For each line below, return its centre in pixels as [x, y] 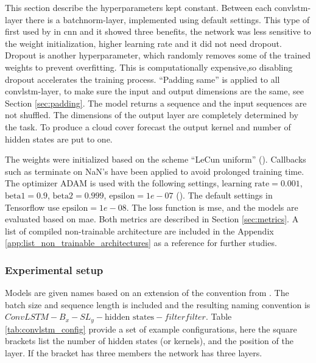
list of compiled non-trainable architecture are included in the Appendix [139, 231]
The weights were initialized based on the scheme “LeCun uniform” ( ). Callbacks [156, 159]
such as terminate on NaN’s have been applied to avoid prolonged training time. [155, 171]
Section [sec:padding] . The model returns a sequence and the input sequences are [156, 103]
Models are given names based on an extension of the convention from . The [147, 293]
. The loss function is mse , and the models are [212, 207]
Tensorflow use [32, 207]
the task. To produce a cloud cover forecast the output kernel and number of [148, 126]
